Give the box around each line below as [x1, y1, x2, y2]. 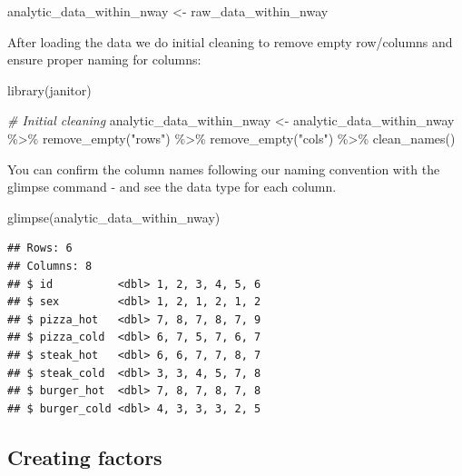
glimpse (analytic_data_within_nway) [7, 207, 221, 226]
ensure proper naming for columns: [7, 50, 202, 69]
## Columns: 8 [7, 259, 93, 273]
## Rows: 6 [7, 242, 73, 255]
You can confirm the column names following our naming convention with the [7, 159, 440, 178]
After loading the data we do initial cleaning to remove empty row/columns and [7, 32, 453, 51]
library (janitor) [7, 80, 92, 99]
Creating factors [7, 442, 162, 471]
